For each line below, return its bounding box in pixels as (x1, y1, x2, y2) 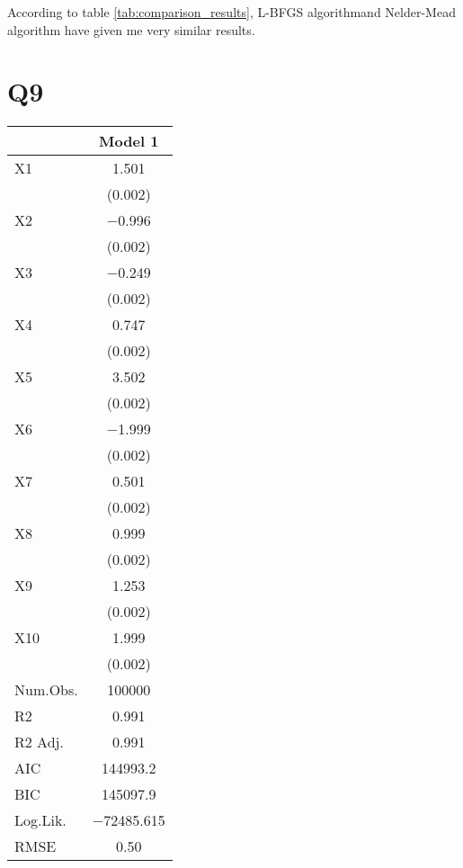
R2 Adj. (14, 731, 64, 753)
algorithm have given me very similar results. (7, 20, 255, 39)
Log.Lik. (14, 810, 67, 831)
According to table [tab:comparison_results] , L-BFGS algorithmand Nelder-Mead (7, 3, 456, 21)
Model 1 (99, 130, 159, 152)
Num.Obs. (14, 679, 78, 701)
